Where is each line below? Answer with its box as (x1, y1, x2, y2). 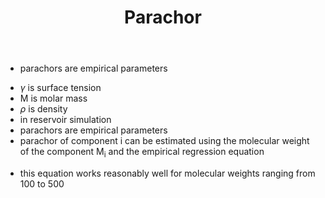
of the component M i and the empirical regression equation (19, 146, 265, 160)
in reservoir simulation (19, 114, 112, 126)
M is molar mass (19, 92, 88, 105)
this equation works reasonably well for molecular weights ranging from (19, 167, 316, 179)
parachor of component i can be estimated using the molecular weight (19, 135, 310, 147)
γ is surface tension (19, 82, 102, 94)
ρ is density (19, 103, 68, 115)
